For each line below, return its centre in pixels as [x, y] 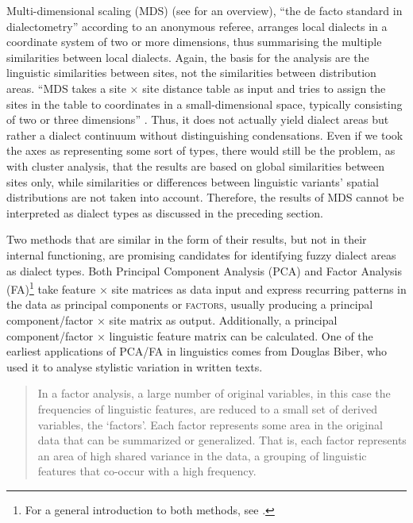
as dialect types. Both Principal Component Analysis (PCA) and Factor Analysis [204, 270]
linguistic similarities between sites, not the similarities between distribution [191, 73]
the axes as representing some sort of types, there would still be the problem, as [201, 150]
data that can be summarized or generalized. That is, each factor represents [222, 440]
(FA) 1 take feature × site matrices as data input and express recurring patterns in [206, 288]
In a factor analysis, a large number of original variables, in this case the [214, 393]
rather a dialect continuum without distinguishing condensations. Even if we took [205, 135]
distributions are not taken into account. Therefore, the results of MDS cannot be [205, 197]
